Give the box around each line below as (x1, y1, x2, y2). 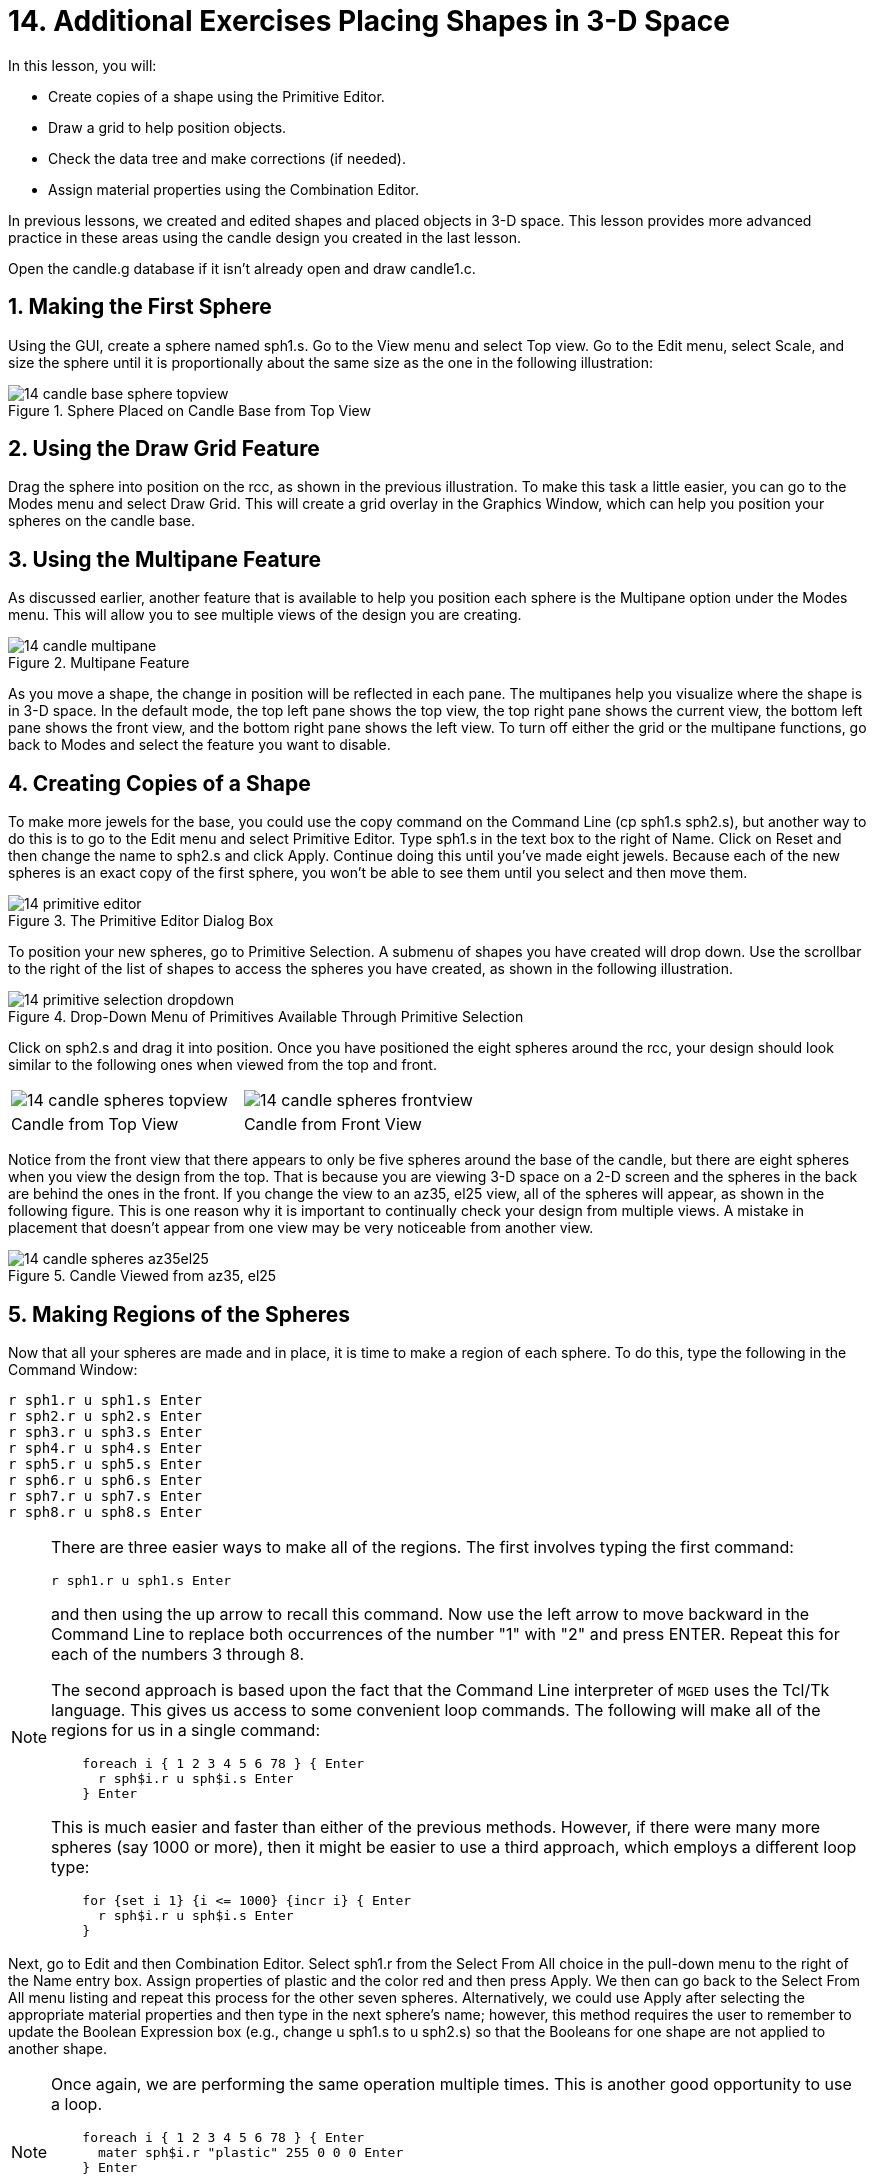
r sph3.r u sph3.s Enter (8, 1423, 202, 1440)
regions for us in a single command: (51, 1719, 321, 1740)
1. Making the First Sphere (8, 294, 272, 320)
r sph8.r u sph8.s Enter (8, 1503, 202, 1520)
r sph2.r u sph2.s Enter (8, 1407, 202, 1424)
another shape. (8, 2039, 108, 2057)
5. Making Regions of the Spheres (8, 1301, 350, 1327)
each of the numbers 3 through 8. (51, 1643, 305, 1664)
